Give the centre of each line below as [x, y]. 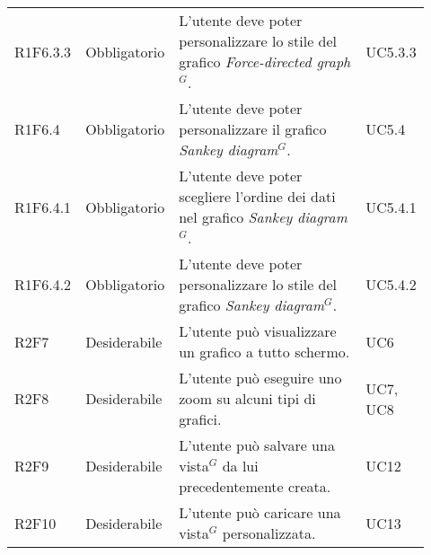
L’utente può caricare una [260, 512]
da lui [240, 466]
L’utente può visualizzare [258, 331]
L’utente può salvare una [257, 445]
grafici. [200, 419]
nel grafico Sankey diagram [263, 217]
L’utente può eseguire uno [260, 378]
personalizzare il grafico [253, 129]
